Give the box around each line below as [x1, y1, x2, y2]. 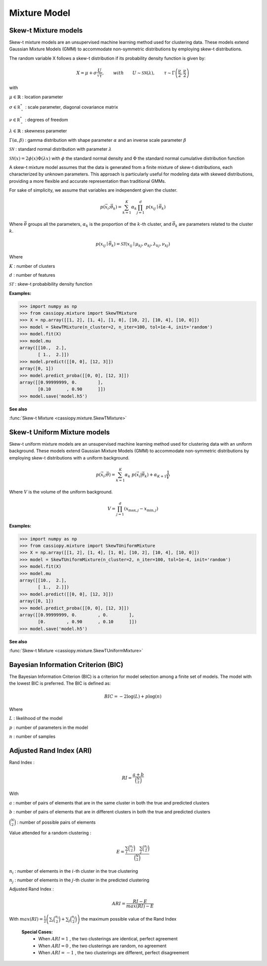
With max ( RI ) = [9, 916, 44, 922]
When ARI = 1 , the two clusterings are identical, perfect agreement [38, 936, 178, 942]
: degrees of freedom [25, 117, 68, 123]
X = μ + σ [76, 70, 97, 76]
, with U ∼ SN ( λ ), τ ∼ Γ [102, 70, 176, 76]
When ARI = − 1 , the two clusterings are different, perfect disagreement [38, 949, 189, 956]
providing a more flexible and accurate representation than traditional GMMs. [9, 178, 166, 184]
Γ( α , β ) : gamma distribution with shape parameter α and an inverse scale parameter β [9, 137, 186, 143]
